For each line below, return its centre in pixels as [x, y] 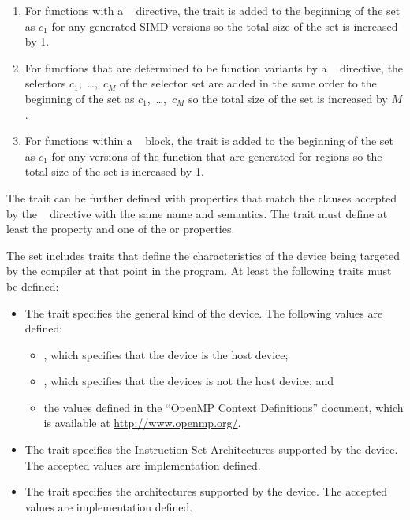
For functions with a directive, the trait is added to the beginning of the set [212, 10]
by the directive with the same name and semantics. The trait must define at [197, 213]
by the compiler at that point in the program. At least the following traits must [199, 271]
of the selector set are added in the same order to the [248, 83]
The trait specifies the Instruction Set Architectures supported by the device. [211, 449]
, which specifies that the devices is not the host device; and [189, 381]
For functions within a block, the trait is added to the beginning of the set [209, 141]
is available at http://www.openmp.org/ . [142, 423]
